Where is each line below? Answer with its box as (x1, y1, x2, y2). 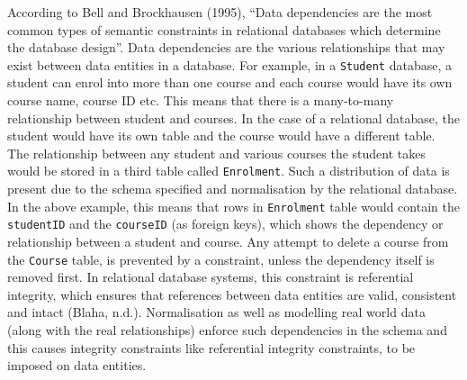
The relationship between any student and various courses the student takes (7, 143, 426, 162)
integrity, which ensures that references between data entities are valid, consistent (7, 285, 457, 303)
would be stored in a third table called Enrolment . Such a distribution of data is (7, 161, 450, 180)
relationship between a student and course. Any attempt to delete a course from (7, 231, 449, 250)
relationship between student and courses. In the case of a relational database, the (7, 108, 461, 127)
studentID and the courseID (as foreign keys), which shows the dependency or (7, 214, 444, 233)
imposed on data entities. (7, 356, 147, 375)
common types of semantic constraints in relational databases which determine (7, 20, 441, 39)
